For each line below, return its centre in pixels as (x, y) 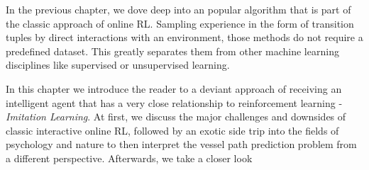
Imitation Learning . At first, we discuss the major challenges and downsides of (176, 117)
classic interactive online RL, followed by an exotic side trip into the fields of (172, 130)
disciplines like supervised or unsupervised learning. (118, 65)
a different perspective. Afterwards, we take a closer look (129, 158)
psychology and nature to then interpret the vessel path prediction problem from (181, 144)
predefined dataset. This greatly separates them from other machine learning (172, 51)
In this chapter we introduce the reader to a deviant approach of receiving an (174, 88)
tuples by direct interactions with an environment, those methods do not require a (184, 37)
